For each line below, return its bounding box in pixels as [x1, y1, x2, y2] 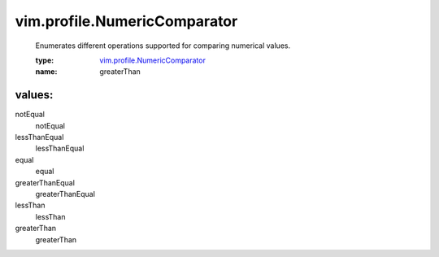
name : [35, 67, 58, 76]
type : [35, 55, 54, 65]
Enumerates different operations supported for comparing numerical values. [35, 41, 291, 50]
